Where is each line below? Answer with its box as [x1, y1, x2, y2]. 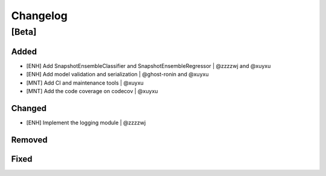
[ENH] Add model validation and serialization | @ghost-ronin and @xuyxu [26, 71, 209, 78]
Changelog [11, 9, 68, 22]
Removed [11, 135, 48, 145]
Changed [11, 103, 46, 114]
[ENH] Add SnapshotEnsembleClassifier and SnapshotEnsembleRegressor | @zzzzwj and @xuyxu [26, 62, 271, 69]
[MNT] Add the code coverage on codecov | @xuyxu [26, 87, 158, 94]
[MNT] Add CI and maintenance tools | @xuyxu [26, 79, 144, 86]
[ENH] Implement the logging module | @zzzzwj [26, 119, 146, 126]
